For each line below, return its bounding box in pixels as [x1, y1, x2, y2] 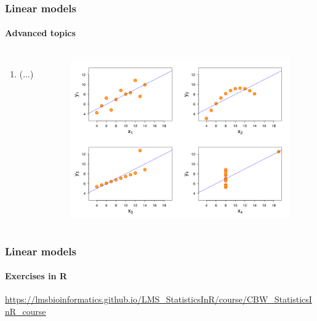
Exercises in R [5, 269, 68, 282]
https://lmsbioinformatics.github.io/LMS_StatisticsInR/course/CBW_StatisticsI [5, 293, 312, 306]
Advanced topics [5, 26, 76, 39]
